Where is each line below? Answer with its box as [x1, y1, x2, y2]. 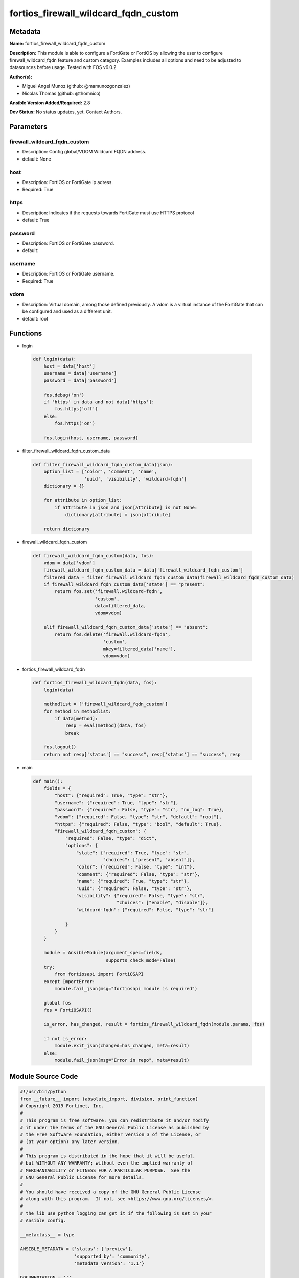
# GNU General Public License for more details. [20, 1175, 145, 1180]
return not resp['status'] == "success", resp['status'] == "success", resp [43, 751, 241, 757]
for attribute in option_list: [43, 497, 122, 503]
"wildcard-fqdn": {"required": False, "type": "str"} [76, 907, 214, 912]
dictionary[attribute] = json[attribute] [65, 512, 171, 517]
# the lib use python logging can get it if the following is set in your [20, 1211, 212, 1216]
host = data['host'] [43, 363, 96, 369]
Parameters [9, 123, 48, 131]
